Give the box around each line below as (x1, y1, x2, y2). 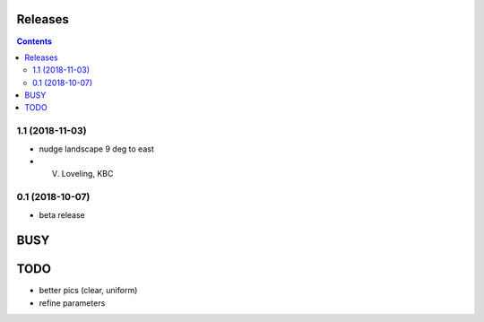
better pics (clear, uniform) (39, 285, 138, 296)
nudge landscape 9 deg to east (39, 144, 154, 154)
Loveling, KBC (61, 169, 114, 179)
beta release (39, 209, 85, 220)
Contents (16, 36, 53, 47)
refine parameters (39, 297, 106, 309)
